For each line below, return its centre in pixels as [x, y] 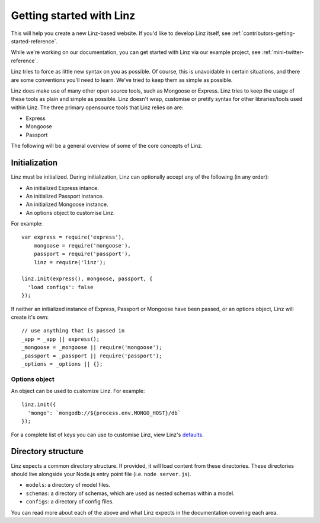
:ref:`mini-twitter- [283, 52]
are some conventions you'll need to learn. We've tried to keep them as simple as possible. [122, 80]
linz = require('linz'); [70, 262]
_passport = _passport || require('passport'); [92, 356]
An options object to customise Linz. [70, 213]
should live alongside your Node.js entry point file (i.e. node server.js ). [101, 474]
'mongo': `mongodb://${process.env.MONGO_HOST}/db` [104, 413]
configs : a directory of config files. [70, 502]
